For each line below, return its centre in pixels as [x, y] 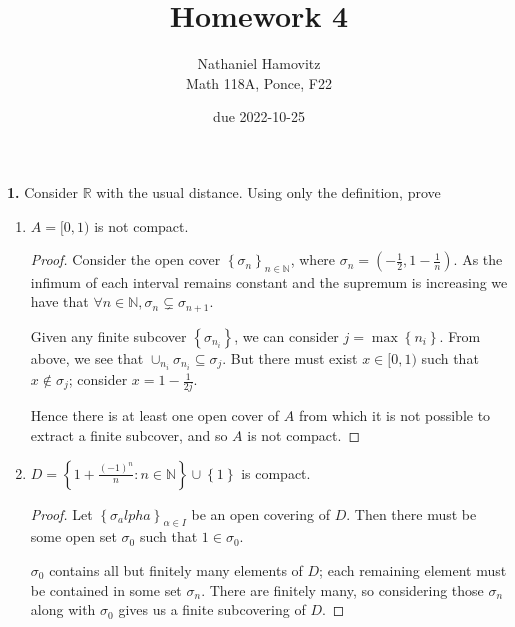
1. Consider [42, 191]
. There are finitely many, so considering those [342, 589]
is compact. [276, 472]
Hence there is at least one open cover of [155, 415]
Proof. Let [61, 513]
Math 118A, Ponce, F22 [259, 82]
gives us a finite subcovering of [212, 609]
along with [63, 609]
